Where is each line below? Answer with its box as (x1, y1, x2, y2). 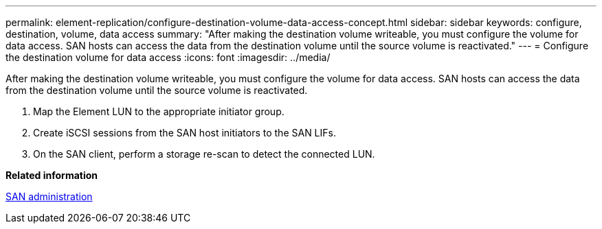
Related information (5, 169, 98, 181)
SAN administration (5, 191, 93, 202)
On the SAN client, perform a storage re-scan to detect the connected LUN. (33, 148, 375, 160)
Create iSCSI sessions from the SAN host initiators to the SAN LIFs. (33, 127, 336, 138)
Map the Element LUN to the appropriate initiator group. (33, 106, 285, 117)
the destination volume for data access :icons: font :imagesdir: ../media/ (5, 51, 331, 63)
